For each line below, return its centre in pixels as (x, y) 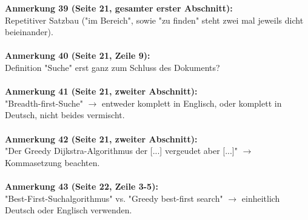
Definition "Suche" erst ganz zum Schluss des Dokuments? (112, 67)
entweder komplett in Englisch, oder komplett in (192, 103)
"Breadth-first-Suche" (44, 103)
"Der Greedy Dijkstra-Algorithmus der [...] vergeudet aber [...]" (121, 151)
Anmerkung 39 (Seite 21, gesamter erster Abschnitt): (119, 8)
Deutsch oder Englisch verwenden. (69, 210)
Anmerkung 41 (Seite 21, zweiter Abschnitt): (101, 91)
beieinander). (29, 32)
